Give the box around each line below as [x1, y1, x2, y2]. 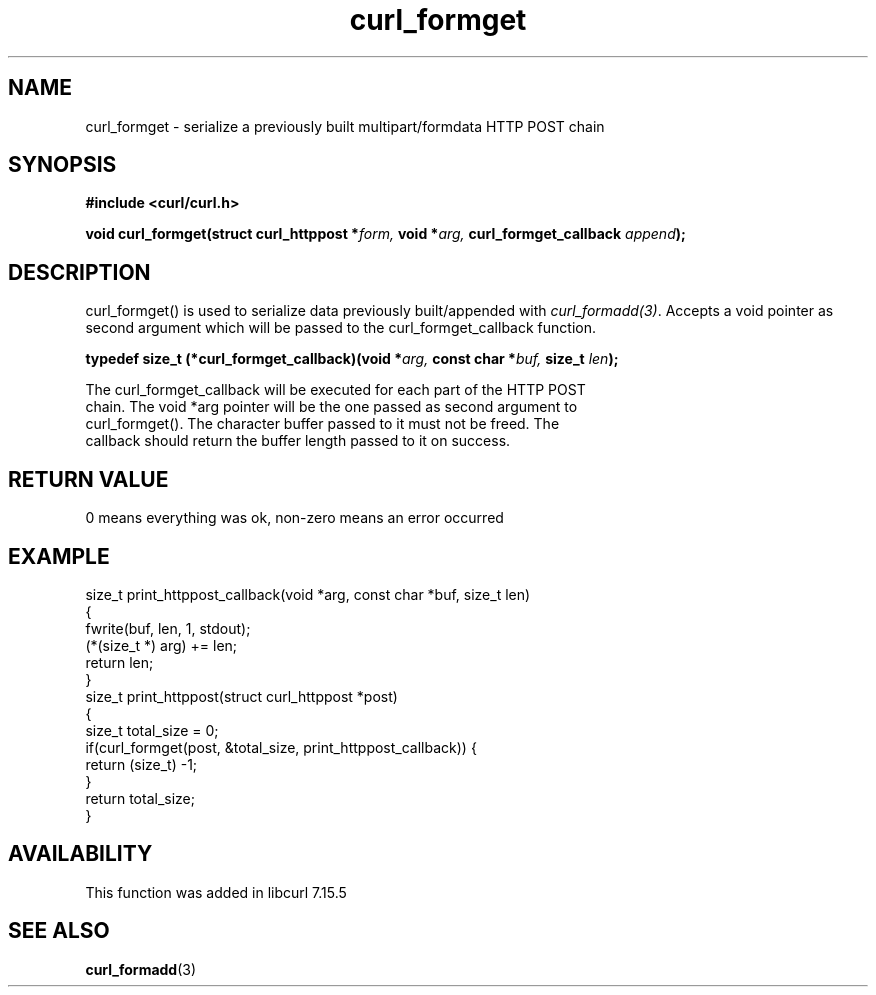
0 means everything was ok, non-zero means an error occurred [85, 509, 504, 527]
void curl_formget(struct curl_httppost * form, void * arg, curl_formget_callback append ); [85, 225, 686, 243]
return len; [85, 653, 154, 671]
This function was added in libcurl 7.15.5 [85, 883, 347, 901]
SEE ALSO [8, 918, 110, 944]
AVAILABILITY [8, 841, 153, 867]
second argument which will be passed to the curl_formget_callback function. [85, 319, 596, 337]
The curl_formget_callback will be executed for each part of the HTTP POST [85, 381, 586, 399]
